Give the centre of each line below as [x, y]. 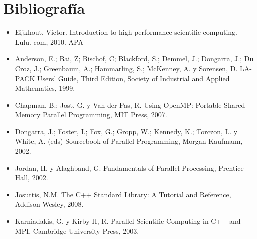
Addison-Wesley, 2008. [49, 204]
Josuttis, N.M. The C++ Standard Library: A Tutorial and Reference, [123, 194]
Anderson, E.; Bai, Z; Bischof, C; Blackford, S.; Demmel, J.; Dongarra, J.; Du [134, 59]
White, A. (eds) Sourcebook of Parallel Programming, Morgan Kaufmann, [129, 141]
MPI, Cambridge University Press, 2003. [77, 230]
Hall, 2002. [32, 177]
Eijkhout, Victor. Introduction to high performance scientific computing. [126, 32]
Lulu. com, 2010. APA [49, 42]
